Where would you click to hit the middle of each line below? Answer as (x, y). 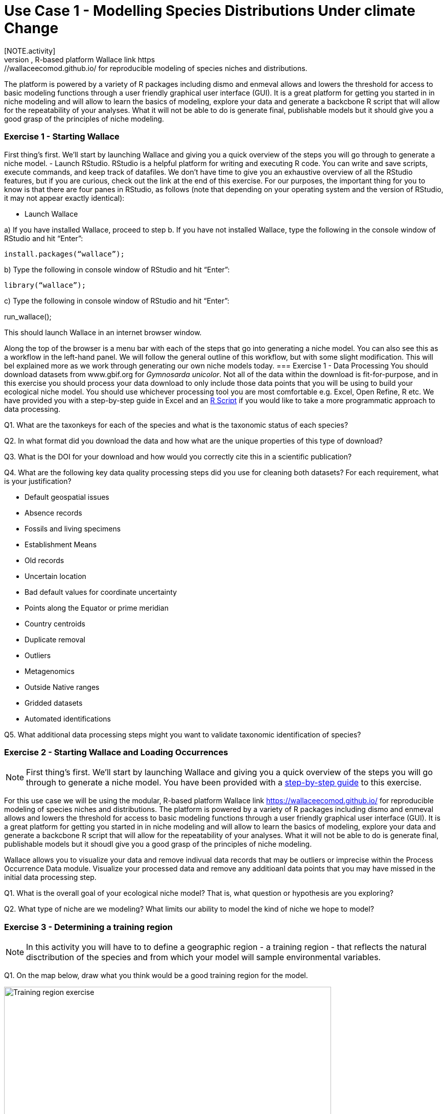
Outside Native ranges (62, 687)
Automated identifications (68, 718)
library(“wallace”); (45, 285)
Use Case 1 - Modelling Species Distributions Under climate (210, 11)
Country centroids (55, 623)
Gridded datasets (54, 703)
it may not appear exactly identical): (64, 198)
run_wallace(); (28, 316)
